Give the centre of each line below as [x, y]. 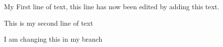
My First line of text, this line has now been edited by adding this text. [112, 6]
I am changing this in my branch [53, 39]
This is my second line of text [49, 23]
